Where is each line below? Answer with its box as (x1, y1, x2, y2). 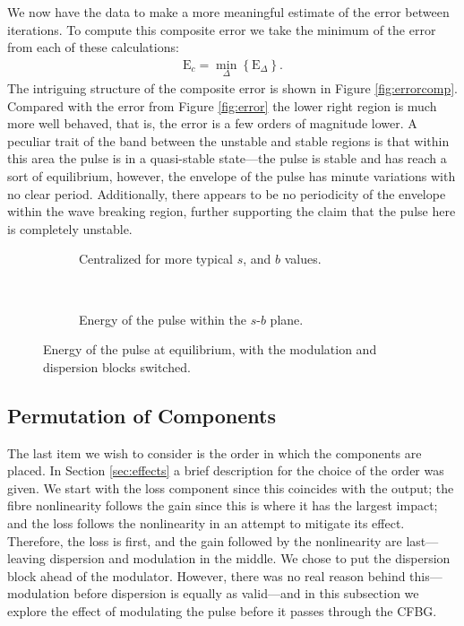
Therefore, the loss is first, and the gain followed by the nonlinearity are (7, 531, 402, 550)
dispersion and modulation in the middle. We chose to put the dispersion (49, 549, 451, 568)
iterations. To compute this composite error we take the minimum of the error (7, 20, 436, 39)
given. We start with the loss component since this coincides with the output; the (7, 478, 454, 497)
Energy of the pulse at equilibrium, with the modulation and (43, 340, 377, 359)
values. (284, 249, 322, 268)
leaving (7, 549, 46, 568)
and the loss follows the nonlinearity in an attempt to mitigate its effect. (7, 513, 405, 532)
